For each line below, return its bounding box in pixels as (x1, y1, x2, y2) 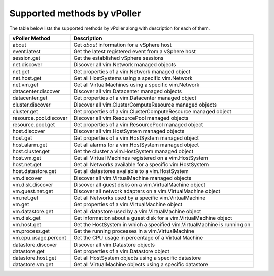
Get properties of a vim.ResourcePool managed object (73, 121, 203, 128)
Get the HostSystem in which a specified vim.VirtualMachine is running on (73, 221, 251, 228)
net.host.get (12, 74, 42, 81)
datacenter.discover (12, 88, 60, 95)
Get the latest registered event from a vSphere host (73, 48, 196, 55)
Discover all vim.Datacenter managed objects (73, 88, 182, 95)
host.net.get (12, 161, 42, 168)
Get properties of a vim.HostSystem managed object (73, 134, 199, 142)
